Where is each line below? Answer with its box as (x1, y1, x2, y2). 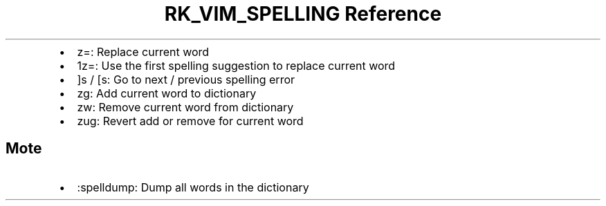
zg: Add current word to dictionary (77, 86, 257, 100)
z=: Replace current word (77, 44, 210, 59)
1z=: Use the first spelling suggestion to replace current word (77, 58, 396, 73)
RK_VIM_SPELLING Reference (164, 2, 442, 26)
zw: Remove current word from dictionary (77, 100, 294, 114)
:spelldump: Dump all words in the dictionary (77, 180, 309, 194)
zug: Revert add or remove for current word (77, 113, 304, 128)
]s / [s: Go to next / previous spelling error (77, 72, 295, 86)
